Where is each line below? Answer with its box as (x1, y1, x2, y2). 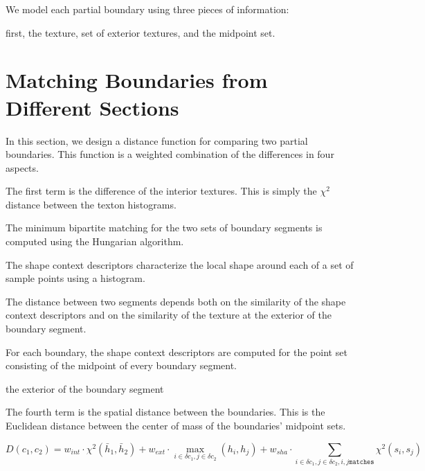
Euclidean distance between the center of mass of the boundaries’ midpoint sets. (6, 418, 346, 432)
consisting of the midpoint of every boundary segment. (6, 358, 237, 373)
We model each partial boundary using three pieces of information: (6, 2, 289, 16)
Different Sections (6, 93, 179, 121)
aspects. (6, 160, 39, 175)
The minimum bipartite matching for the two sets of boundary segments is (6, 220, 323, 235)
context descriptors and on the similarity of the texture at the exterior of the (6, 308, 332, 322)
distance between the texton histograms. (6, 197, 177, 211)
